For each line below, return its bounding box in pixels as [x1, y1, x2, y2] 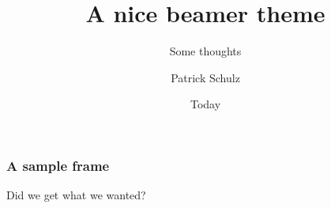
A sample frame [6, 155, 110, 175]
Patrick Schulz [171, 69, 240, 85]
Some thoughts [169, 43, 242, 59]
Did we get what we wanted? [6, 187, 146, 203]
